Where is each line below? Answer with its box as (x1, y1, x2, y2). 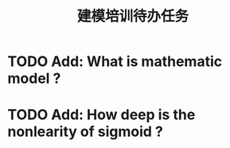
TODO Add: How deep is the (7, 106, 196, 124)
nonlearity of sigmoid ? (7, 123, 164, 141)
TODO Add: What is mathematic (7, 53, 223, 71)
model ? (7, 69, 61, 88)
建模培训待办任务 (76, 7, 189, 25)
